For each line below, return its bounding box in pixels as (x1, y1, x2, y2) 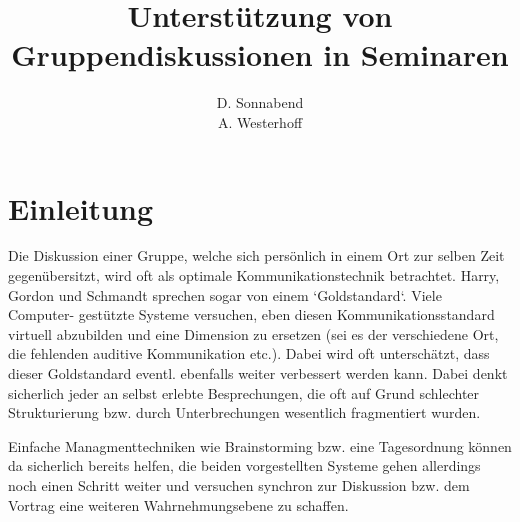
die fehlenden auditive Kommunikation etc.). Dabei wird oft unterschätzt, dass (8, 343, 490, 364)
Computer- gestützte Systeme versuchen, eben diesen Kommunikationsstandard (8, 304, 495, 325)
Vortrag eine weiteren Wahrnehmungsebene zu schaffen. (8, 494, 349, 515)
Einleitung (8, 187, 154, 228)
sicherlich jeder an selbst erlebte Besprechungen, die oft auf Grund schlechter (8, 382, 480, 403)
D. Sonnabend (216, 92, 304, 113)
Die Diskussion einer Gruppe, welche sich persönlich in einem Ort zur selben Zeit (8, 245, 505, 266)
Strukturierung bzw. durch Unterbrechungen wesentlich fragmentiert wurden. (8, 402, 481, 423)
